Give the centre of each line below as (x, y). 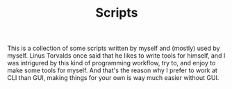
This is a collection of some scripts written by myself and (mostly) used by (114, 48)
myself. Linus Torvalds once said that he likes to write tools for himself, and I (116, 56)
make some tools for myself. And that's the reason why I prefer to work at (112, 70)
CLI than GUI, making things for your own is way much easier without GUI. (113, 78)
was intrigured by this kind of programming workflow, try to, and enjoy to (111, 63)
